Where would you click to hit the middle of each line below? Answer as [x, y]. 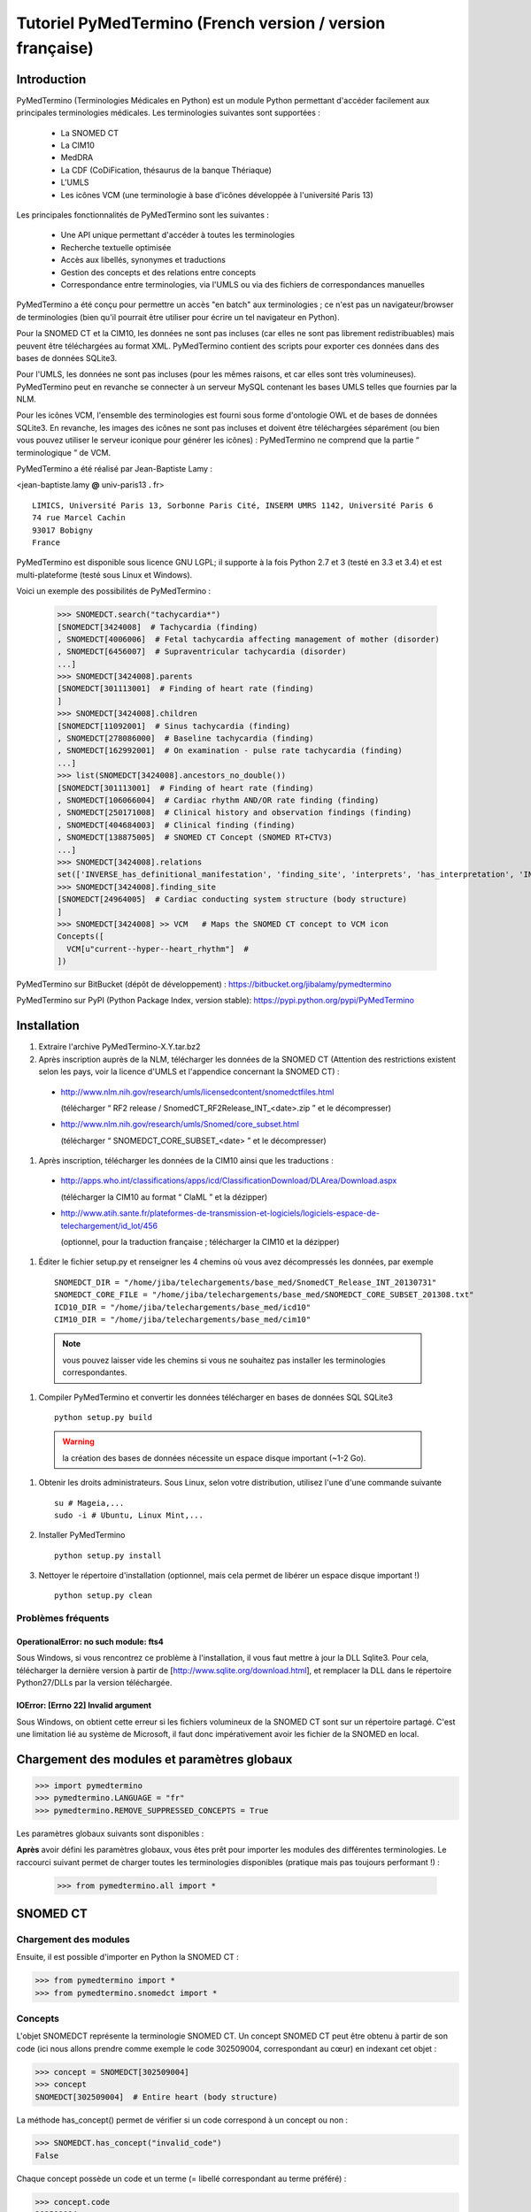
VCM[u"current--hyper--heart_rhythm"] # [158, 949]
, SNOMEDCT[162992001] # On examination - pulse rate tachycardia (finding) [230, 751]
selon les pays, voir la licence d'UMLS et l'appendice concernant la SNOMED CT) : [189, 1071]
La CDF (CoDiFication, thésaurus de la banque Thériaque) [166, 170]
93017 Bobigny [62, 530]
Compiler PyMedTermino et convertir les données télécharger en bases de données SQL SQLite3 [216, 1397]
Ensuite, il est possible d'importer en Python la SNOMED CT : [127, 1957]
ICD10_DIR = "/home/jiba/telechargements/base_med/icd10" [183, 1307]
